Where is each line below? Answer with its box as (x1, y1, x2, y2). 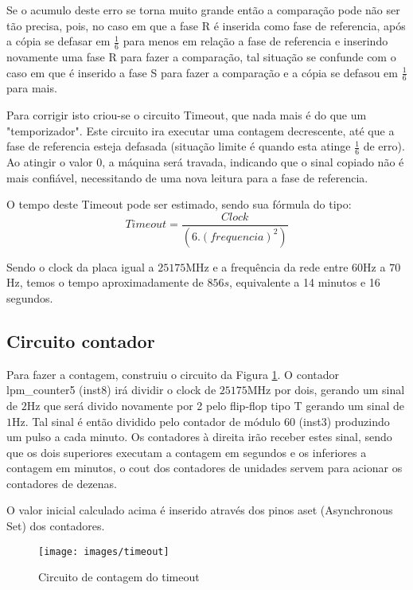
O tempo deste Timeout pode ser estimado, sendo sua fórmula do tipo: (6, 196, 352, 213)
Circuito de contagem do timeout (38, 569, 200, 585)
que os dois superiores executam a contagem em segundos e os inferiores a (6, 443, 367, 460)
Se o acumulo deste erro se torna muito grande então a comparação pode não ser (6, 2, 400, 18)
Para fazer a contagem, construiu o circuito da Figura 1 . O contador (6, 365, 339, 382)
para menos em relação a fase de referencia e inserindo (123, 33, 388, 49)
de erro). (363, 138, 405, 154)
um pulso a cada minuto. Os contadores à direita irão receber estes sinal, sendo (6, 428, 392, 445)
